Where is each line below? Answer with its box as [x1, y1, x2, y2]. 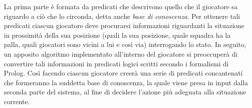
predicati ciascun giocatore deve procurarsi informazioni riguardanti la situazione [4, 20, 245, 31]
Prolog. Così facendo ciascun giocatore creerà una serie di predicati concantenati [4, 68, 243, 78]
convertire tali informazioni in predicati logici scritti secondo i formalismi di [4, 58, 229, 68]
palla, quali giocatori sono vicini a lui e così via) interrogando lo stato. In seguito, [4, 39, 246, 49]
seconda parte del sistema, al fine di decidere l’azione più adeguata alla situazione [4, 87, 246, 97]
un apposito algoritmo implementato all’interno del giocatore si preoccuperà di [4, 48, 237, 59]
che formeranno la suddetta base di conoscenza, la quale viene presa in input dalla [4, 77, 248, 87]
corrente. [4, 96, 30, 106]
